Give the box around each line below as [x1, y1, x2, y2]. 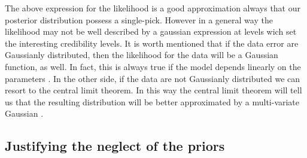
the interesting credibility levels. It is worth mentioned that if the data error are [5, 37, 299, 49]
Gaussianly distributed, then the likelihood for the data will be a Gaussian [5, 48, 278, 61]
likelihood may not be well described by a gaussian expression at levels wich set [5, 25, 297, 38]
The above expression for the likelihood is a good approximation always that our [5, 2, 300, 14]
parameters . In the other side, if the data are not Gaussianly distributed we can [5, 72, 300, 84]
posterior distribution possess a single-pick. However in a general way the [5, 13, 273, 26]
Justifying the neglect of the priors [5, 136, 225, 155]
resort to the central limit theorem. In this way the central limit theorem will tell [5, 84, 302, 96]
